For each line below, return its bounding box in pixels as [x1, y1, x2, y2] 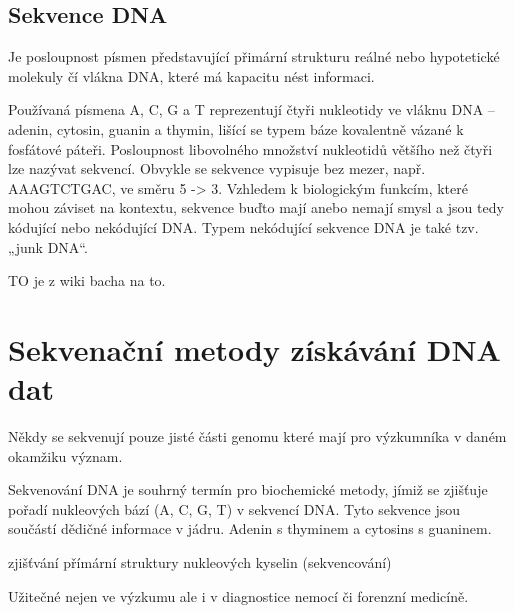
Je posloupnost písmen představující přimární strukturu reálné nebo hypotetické [8, 46, 500, 67]
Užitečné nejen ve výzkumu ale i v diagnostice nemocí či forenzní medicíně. [8, 585, 469, 606]
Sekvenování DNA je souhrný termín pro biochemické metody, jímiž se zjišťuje [8, 479, 488, 500]
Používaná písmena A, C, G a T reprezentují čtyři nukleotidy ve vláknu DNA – [8, 99, 495, 120]
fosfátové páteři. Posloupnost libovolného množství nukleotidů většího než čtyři [8, 138, 493, 159]
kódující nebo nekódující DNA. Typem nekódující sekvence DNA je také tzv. [8, 216, 479, 237]
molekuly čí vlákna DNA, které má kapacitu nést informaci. [8, 65, 375, 86]
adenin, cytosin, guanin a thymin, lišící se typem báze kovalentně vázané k [8, 118, 464, 139]
